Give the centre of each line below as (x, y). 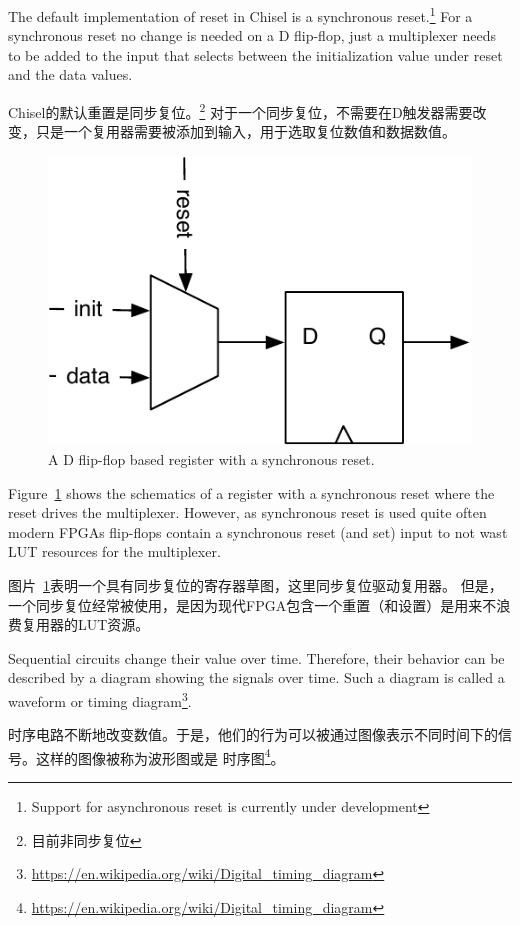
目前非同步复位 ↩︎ (86, 839)
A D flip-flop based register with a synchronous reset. (211, 459)
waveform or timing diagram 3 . (100, 699)
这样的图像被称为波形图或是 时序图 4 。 (160, 756)
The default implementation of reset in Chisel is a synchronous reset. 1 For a (240, 14)
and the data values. (70, 74)
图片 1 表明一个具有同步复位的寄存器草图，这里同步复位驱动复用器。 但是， (255, 584)
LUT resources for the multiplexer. (114, 551)
